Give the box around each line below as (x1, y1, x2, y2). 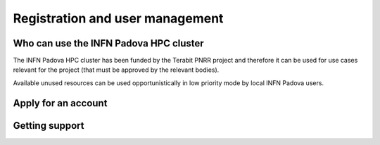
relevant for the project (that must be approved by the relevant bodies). (13, 65, 220, 74)
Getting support (13, 120, 84, 132)
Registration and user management (13, 11, 224, 26)
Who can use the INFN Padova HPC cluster (13, 37, 204, 49)
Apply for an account (13, 97, 108, 109)
